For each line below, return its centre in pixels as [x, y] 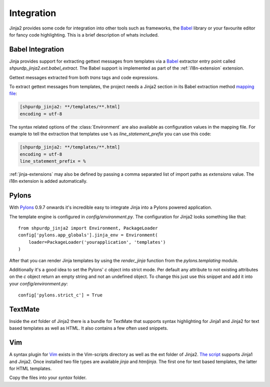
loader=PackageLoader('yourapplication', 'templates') [97, 242]
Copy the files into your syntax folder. [48, 377]
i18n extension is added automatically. [48, 181]
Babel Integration [37, 49]
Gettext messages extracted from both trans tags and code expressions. [84, 77]
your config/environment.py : [38, 283]
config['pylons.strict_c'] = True [60, 295]
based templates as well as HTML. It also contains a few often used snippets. [89, 328]
